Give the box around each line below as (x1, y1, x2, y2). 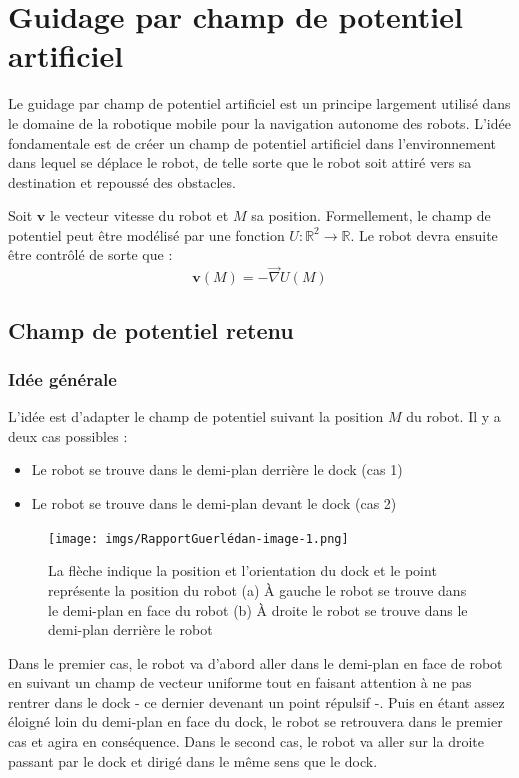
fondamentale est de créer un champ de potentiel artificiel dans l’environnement (8, 132, 496, 153)
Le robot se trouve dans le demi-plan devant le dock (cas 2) (31, 493, 397, 514)
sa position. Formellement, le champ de (251, 205, 491, 226)
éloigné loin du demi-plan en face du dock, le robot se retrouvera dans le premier (8, 711, 503, 732)
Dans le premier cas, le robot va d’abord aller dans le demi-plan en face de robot (8, 652, 503, 673)
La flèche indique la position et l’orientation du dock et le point (48, 560, 437, 581)
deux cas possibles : (8, 425, 128, 446)
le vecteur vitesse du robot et (49, 205, 229, 226)
